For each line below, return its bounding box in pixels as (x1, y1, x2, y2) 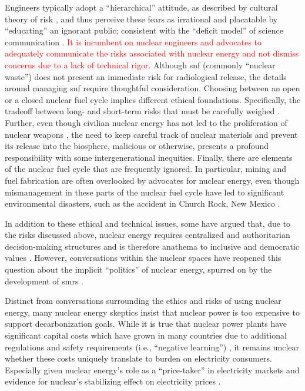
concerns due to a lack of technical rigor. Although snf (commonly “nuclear (5, 58, 276, 71)
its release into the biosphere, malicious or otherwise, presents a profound (5, 140, 269, 152)
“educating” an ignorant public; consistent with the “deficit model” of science (5, 24, 283, 37)
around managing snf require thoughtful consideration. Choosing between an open (5, 82, 300, 94)
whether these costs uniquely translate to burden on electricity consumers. (5, 352, 272, 365)
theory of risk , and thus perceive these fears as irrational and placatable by (5, 12, 278, 25)
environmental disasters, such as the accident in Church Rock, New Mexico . (5, 197, 280, 210)
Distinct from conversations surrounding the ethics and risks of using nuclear (5, 294, 281, 307)
